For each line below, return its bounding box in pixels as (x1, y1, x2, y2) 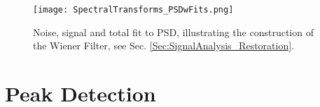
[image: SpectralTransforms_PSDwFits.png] (33, 5, 234, 15)
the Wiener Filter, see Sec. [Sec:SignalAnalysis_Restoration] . (33, 38, 295, 53)
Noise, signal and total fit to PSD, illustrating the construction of (33, 24, 314, 39)
